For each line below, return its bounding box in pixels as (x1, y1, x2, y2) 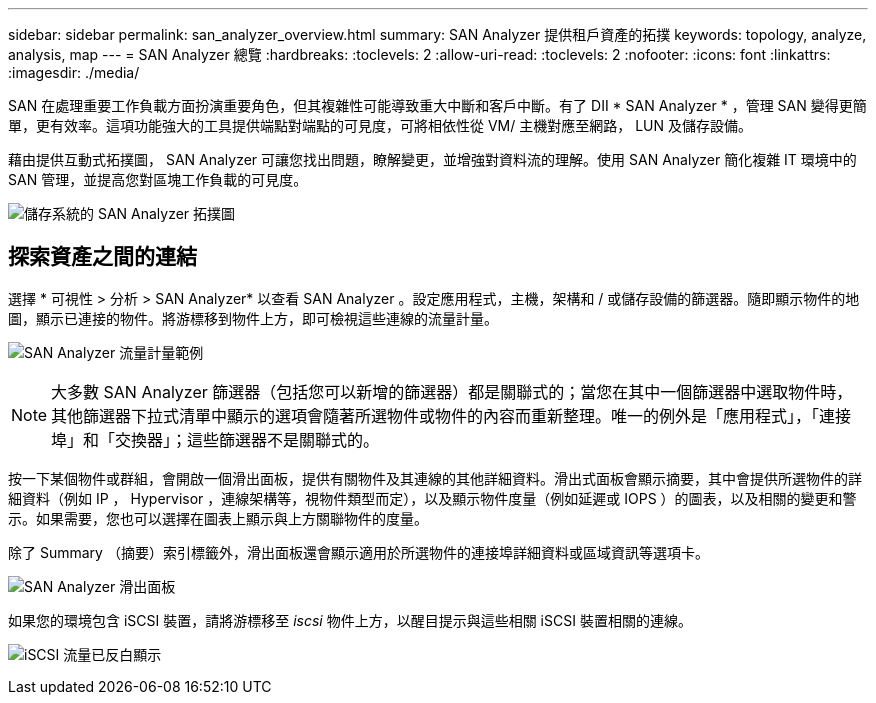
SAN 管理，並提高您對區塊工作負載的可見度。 (8, 171, 308, 188)
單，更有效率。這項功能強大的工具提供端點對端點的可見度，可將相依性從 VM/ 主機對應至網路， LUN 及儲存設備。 (8, 117, 752, 134)
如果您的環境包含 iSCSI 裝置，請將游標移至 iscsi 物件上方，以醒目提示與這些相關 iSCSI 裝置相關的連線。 (8, 611, 692, 629)
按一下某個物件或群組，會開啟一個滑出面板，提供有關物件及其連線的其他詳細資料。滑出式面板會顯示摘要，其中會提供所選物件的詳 (8, 469, 862, 487)
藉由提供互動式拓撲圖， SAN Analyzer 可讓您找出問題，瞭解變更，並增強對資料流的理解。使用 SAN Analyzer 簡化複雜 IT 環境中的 (8, 151, 857, 168)
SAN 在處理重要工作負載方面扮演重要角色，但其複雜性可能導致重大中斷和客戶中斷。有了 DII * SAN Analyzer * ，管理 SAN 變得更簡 (8, 97, 867, 114)
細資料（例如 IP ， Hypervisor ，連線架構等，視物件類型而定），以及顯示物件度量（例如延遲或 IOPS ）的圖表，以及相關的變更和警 (8, 489, 857, 507)
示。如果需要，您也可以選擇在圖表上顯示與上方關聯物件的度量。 (8, 509, 428, 527)
